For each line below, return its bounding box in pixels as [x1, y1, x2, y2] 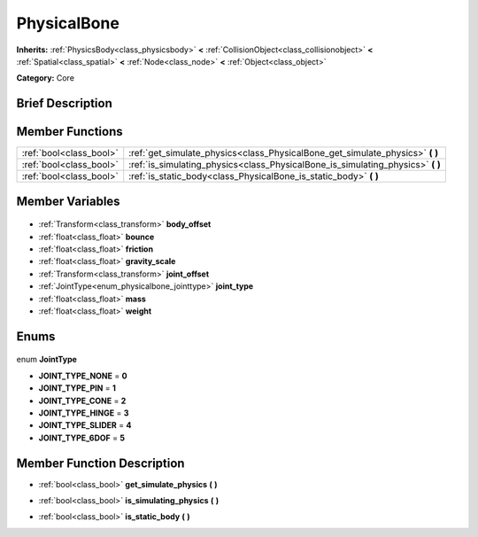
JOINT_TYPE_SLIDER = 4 [38, 420, 132, 431]
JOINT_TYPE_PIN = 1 [38, 383, 117, 393]
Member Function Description [16, 455, 185, 471]
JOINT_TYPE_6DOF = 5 [38, 432, 126, 443]
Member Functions [16, 124, 123, 139]
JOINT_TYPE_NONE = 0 [38, 370, 127, 381]
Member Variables [16, 193, 120, 208]
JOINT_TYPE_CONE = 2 [38, 395, 127, 406]
